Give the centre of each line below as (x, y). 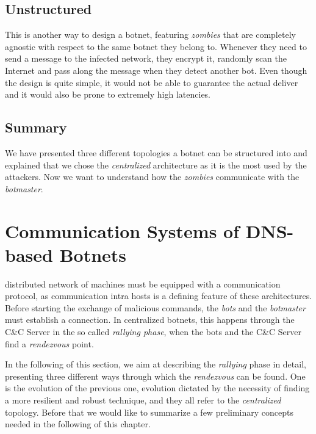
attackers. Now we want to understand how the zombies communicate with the (152, 177)
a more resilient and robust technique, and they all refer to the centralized (143, 400)
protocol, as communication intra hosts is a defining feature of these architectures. (159, 296)
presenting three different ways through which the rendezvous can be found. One (155, 376)
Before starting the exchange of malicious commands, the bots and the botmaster (155, 307)
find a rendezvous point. (49, 343)
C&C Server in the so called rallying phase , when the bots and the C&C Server (153, 332)
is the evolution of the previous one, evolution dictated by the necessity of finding (157, 388)
